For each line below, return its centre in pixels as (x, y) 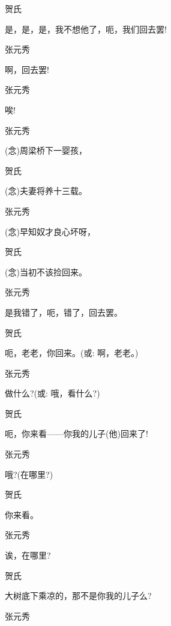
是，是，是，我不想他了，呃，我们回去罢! (86, 29)
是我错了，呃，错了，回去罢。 (64, 312)
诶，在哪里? (28, 555)
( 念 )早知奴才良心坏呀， (50, 231)
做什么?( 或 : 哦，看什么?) (52, 393)
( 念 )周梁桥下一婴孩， (46, 150)
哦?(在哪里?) (29, 474)
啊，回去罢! (27, 69)
